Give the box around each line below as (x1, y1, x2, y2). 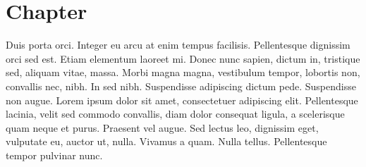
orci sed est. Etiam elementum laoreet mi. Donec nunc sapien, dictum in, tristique (6, 51, 360, 66)
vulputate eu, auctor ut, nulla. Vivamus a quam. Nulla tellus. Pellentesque (6, 134, 327, 149)
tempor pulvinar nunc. (6, 147, 103, 162)
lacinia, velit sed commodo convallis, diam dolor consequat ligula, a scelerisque (6, 106, 345, 121)
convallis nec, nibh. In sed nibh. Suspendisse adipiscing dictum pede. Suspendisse (6, 78, 356, 93)
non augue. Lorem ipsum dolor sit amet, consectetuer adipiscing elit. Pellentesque (6, 92, 358, 107)
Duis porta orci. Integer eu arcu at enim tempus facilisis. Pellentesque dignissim (6, 37, 350, 52)
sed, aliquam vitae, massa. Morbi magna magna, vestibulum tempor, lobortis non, (6, 65, 360, 80)
